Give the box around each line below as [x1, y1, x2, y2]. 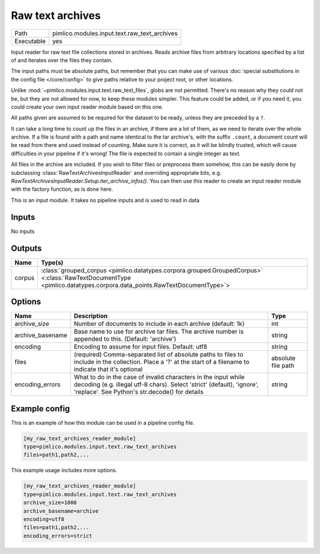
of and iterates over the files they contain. [11, 56, 113, 63]
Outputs [11, 243, 42, 253]
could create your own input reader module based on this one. [11, 103, 164, 110]
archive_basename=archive [23, 507, 99, 514]
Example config [11, 404, 71, 414]
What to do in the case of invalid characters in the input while [73, 373, 245, 382]
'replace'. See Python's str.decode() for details [73, 388, 204, 396]
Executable [14, 37, 46, 45]
